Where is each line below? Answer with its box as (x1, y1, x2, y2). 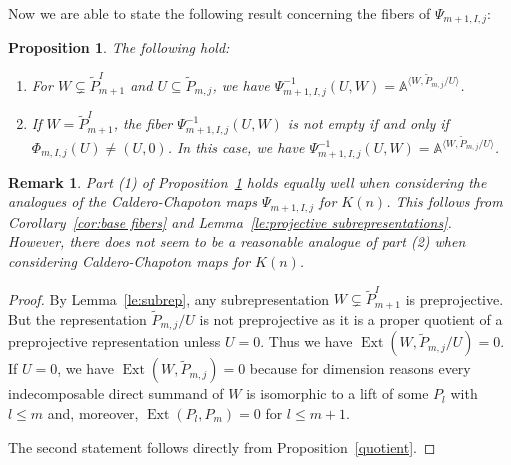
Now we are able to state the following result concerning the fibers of (8, 3, 431, 23)
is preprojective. (405, 288, 504, 309)
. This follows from (386, 191, 503, 212)
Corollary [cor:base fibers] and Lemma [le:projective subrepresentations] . (8, 211, 452, 232)
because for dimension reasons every (249, 358, 471, 379)
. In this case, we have (167, 137, 305, 158)
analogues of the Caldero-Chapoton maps (8, 191, 257, 212)
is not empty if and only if (287, 113, 449, 134)
